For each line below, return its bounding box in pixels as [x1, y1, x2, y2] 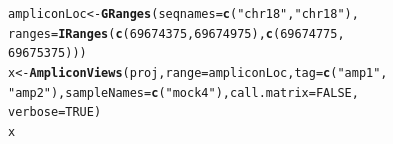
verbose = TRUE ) [8, 105, 102, 120]
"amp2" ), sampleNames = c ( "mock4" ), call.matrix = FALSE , [8, 85, 359, 100]
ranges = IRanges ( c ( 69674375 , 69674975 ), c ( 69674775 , [8, 26, 345, 41]
